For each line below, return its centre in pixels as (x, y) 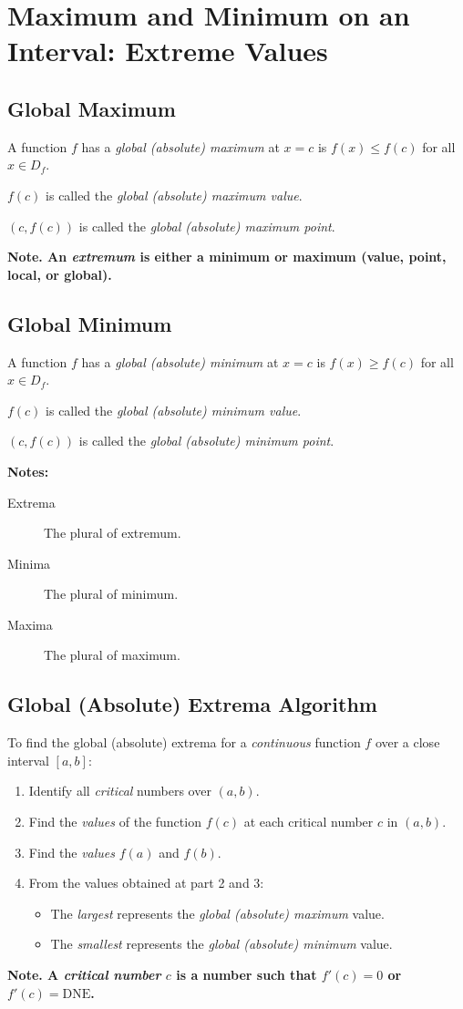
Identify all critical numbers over (120, 791)
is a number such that (247, 975)
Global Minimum (90, 323)
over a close (407, 742)
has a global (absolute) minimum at (180, 361)
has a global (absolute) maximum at (180, 146)
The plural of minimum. (111, 594)
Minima (29, 563)
